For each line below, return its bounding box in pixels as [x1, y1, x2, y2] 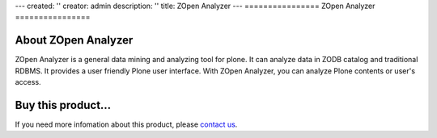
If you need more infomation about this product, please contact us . [15, 119, 238, 129]
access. [15, 77, 41, 87]
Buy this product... [15, 98, 112, 112]
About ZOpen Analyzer [15, 33, 134, 48]
